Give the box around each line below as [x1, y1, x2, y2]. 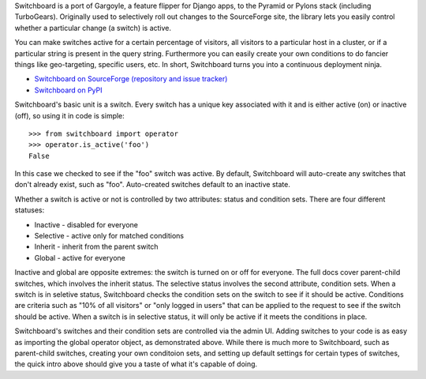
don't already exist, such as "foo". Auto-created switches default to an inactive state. [14, 180, 291, 189]
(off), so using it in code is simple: [14, 111, 125, 120]
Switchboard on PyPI [34, 85, 103, 95]
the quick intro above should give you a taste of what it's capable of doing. [14, 359, 258, 369]
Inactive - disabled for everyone [34, 220, 138, 229]
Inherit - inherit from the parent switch [34, 242, 159, 252]
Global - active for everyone [34, 253, 125, 262]
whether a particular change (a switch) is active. [14, 23, 172, 32]
